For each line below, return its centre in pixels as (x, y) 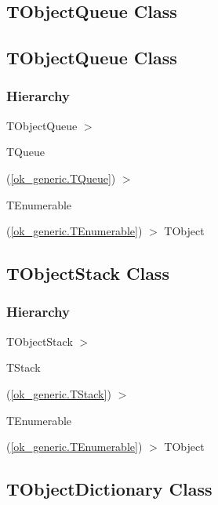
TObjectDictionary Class (109, 489)
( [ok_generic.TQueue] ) (61, 178)
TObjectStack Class (88, 273)
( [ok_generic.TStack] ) (59, 393)
